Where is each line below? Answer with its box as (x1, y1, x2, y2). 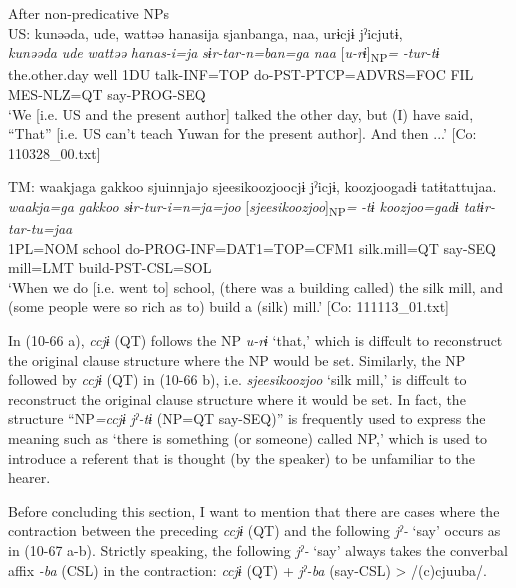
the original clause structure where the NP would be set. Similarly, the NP (8, 349, 466, 370)
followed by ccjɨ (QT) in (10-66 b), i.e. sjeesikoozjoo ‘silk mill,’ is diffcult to (8, 369, 467, 390)
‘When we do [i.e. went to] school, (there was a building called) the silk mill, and (8, 276, 503, 297)
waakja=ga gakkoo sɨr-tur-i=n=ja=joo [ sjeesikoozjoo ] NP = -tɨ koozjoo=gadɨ (8, 195, 459, 219)
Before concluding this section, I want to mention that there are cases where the (8, 500, 500, 521)
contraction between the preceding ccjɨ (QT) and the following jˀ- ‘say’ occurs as (8, 520, 501, 541)
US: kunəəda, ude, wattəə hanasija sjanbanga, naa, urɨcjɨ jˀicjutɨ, (8, 22, 403, 43)
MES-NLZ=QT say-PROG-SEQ (8, 83, 206, 104)
